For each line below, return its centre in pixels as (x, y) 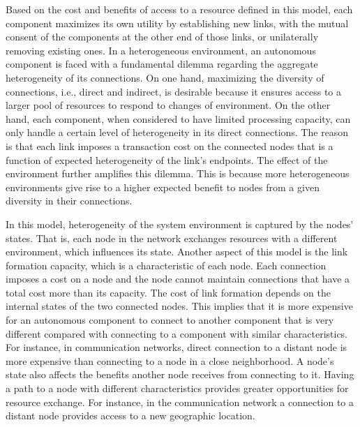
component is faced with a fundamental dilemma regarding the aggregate (162, 64)
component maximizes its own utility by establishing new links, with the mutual (177, 23)
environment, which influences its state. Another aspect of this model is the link (177, 252)
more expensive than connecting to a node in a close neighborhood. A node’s (170, 360)
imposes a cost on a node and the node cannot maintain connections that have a (178, 279)
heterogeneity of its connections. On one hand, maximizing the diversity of (165, 77)
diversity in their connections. (69, 201)
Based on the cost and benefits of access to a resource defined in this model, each (179, 9)
